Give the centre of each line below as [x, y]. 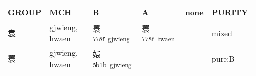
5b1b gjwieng [112, 64]
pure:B [223, 58]
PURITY [230, 12]
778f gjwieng [111, 38]
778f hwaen [159, 38]
